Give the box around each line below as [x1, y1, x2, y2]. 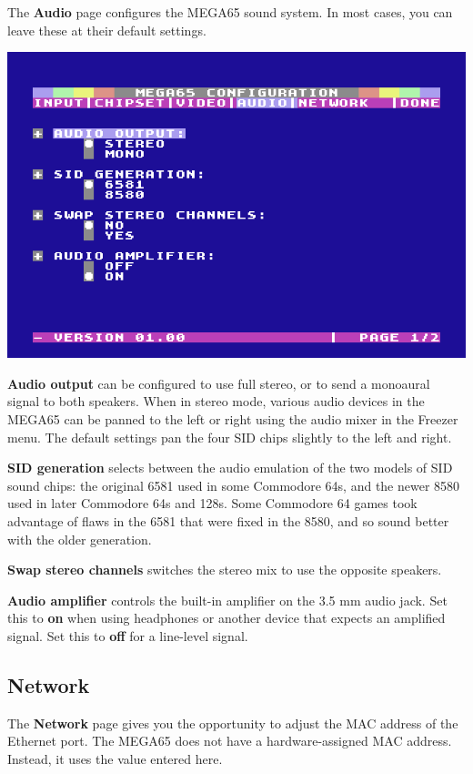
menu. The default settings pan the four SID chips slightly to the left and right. [7, 427, 452, 446]
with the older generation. [7, 529, 152, 548]
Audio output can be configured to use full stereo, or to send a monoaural [7, 373, 430, 392]
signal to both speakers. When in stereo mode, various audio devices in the [7, 392, 425, 411]
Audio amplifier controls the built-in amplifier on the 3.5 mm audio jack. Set [7, 590, 448, 609]
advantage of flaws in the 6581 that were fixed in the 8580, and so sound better [7, 511, 449, 530]
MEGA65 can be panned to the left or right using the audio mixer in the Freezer [7, 409, 458, 428]
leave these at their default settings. [7, 20, 206, 39]
